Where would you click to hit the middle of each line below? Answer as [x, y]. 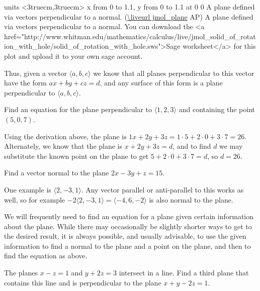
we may [231, 146]
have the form [25, 83]
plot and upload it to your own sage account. [73, 56]
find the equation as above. [46, 256]
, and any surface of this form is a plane [161, 83]
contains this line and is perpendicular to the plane [83, 282]
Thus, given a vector [35, 73]
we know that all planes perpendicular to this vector [174, 73]
